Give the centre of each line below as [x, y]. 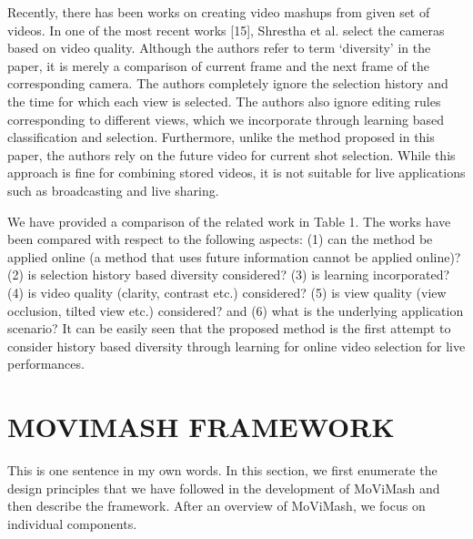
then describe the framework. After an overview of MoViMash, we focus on [216, 506]
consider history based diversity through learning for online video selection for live [236, 346]
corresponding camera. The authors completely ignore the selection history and [228, 83]
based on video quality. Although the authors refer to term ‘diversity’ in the [219, 48]
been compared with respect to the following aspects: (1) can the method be [220, 239]
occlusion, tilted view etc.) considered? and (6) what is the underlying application [236, 310]
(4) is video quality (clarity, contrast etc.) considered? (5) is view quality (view [227, 292]
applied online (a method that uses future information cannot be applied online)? [234, 256]
